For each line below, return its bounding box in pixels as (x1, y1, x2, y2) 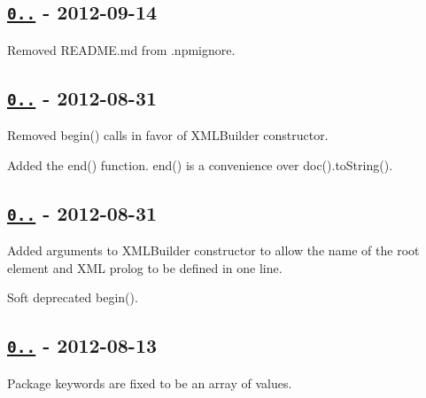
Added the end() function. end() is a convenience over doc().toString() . (7, 155, 393, 174)
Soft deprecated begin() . (7, 288, 138, 307)
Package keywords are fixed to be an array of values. (7, 373, 292, 392)
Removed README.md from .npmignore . (7, 40, 236, 59)
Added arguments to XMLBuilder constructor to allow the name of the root (7, 241, 420, 260)
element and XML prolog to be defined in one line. (7, 258, 283, 277)
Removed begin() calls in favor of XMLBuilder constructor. (7, 126, 329, 144)
